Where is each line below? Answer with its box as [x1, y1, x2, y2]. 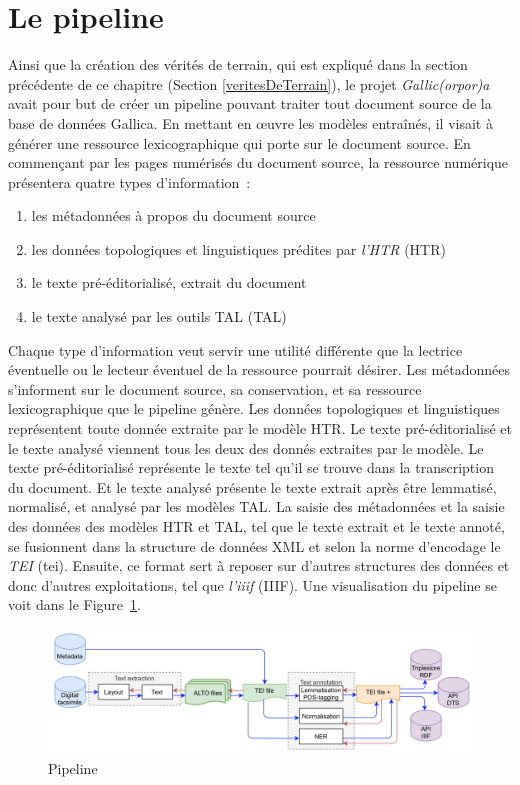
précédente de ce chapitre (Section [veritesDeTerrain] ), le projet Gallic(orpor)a [8, 73, 490, 94]
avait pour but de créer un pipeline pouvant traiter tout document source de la [8, 93, 492, 114]
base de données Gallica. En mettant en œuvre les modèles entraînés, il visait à [8, 112, 493, 133]
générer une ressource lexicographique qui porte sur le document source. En [8, 132, 471, 153]
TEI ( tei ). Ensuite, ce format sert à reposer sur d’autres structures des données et [8, 555, 510, 576]
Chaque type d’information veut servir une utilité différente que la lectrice [8, 339, 463, 360]
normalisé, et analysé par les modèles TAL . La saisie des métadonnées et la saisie [8, 496, 505, 517]
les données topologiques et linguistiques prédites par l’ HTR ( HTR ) [31, 238, 446, 259]
